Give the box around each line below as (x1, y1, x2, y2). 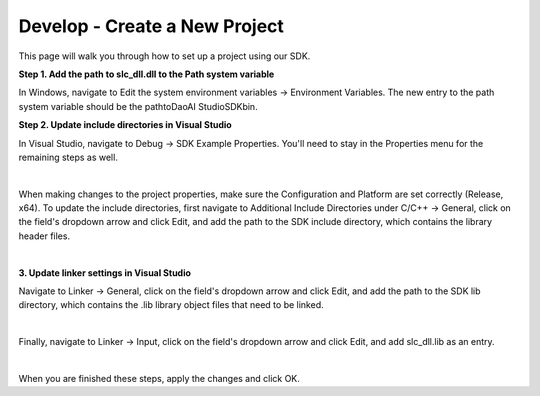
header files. (18, 230, 70, 242)
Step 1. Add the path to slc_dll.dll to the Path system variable (18, 68, 275, 80)
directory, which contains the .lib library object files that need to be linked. (18, 299, 324, 311)
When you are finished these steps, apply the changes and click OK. (18, 372, 300, 384)
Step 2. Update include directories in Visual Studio (18, 119, 232, 131)
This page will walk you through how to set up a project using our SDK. (18, 50, 311, 62)
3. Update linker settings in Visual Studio (18, 266, 192, 279)
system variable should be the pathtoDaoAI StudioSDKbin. (18, 100, 259, 112)
